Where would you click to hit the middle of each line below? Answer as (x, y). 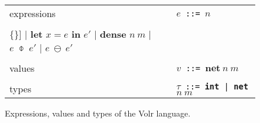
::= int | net (217, 87)
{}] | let (26, 34)
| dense (110, 34)
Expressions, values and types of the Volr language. (98, 113)
